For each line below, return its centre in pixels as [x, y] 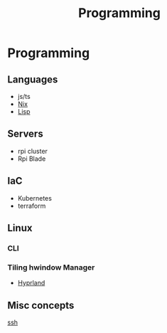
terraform [32, 206]
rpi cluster [33, 151]
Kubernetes [34, 198]
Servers [26, 134]
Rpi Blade [32, 159]
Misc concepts [41, 305]
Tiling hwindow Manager [51, 267]
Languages [33, 79]
